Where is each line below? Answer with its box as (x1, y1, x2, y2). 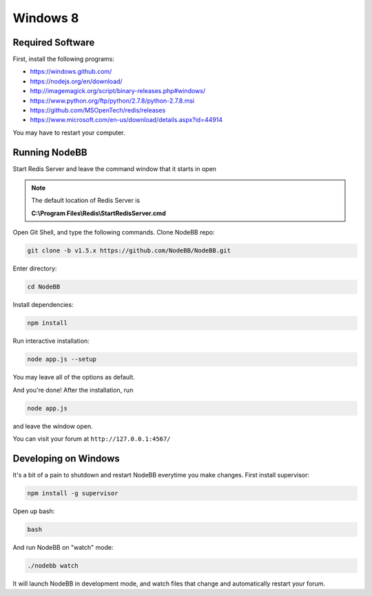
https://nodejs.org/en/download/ (30, 77, 123, 86)
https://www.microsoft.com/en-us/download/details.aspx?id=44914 (30, 116, 223, 124)
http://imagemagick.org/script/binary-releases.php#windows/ (30, 87, 206, 95)
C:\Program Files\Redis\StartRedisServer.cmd (31, 209, 166, 217)
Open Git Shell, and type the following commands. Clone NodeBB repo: (12, 228, 215, 237)
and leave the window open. (12, 421, 93, 430)
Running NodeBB (12, 146, 87, 158)
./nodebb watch (27, 562, 79, 569)
